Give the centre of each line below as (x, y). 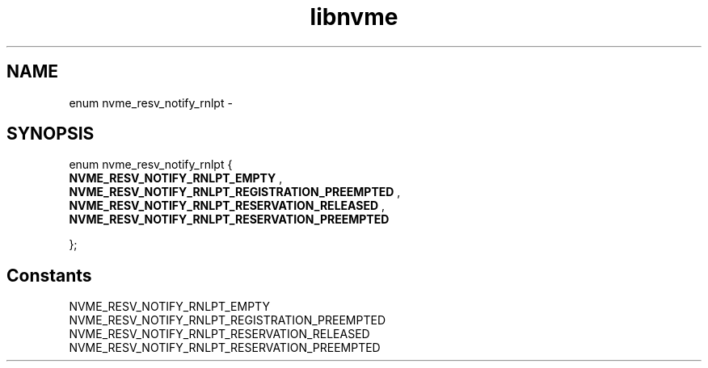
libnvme (354, 17)
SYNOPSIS (51, 134)
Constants (49, 275)
